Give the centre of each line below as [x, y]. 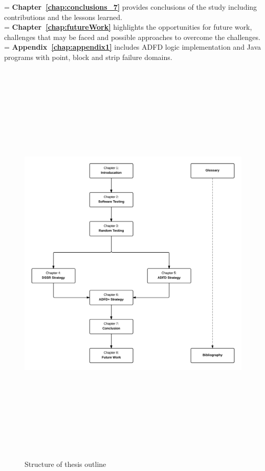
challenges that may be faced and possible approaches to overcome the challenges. [132, 37]
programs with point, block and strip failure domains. [88, 57]
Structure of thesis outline [65, 464]
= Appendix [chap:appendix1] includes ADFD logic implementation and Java [132, 47]
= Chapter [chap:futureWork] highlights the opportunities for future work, [128, 27]
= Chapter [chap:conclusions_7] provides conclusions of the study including [131, 7]
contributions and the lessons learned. [63, 17]
